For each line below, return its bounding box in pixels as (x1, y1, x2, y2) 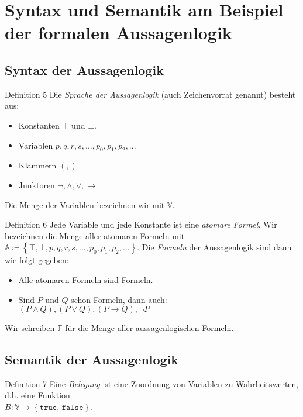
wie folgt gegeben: (5, 254, 69, 266)
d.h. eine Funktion (5, 389, 70, 401)
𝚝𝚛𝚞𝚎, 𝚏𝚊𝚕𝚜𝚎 (39, 404, 84, 412)
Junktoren (18, 178, 55, 191)
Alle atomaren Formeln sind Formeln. (18, 273, 153, 285)
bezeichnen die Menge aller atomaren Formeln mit (5, 229, 185, 242)
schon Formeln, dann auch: (71, 293, 167, 305)
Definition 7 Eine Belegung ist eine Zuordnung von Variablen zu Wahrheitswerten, (5, 377, 299, 390)
